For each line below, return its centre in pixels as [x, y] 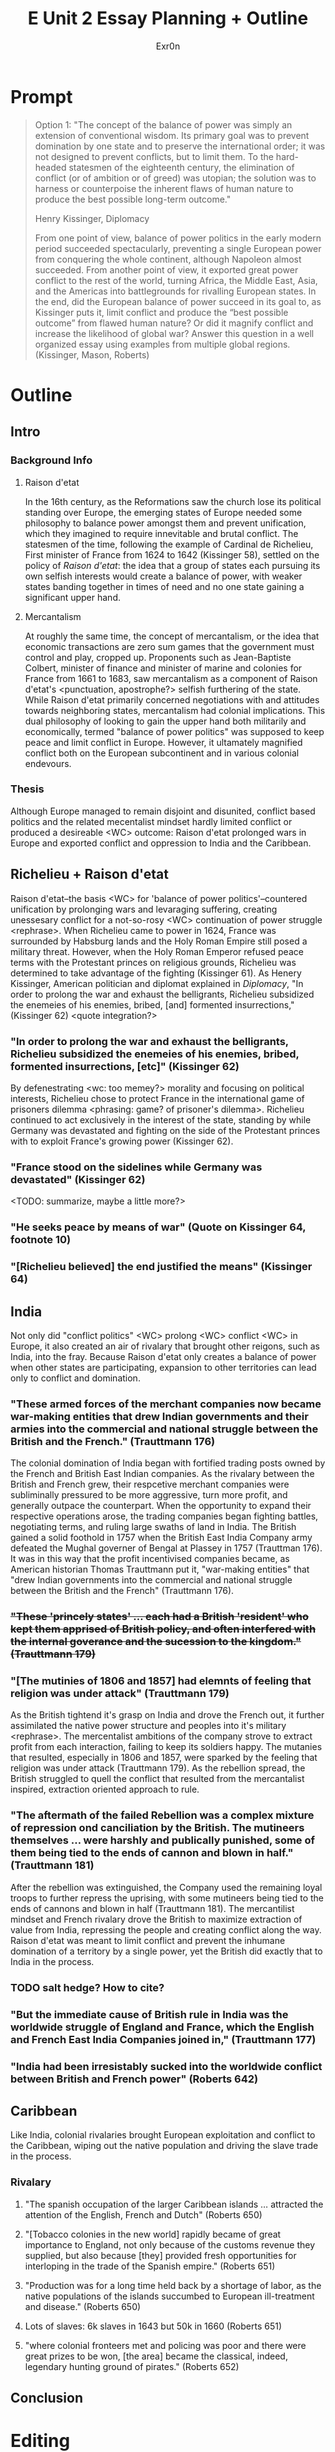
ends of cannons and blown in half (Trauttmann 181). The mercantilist [152, 1908]
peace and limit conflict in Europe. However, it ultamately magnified [163, 742]
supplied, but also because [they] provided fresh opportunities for [160, 2255]
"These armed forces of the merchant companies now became [166, 1404]
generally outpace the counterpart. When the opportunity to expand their [161, 1506]
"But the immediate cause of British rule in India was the [149, 2014]
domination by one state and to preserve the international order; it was [180, 146]
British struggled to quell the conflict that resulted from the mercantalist [157, 1779]
